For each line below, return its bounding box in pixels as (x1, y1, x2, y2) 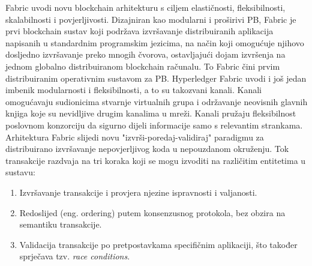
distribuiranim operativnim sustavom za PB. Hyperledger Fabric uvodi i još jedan (5, 71, 307, 84)
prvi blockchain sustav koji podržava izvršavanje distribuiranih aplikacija (5, 25, 274, 37)
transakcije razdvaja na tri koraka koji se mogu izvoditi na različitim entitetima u (5, 154, 306, 166)
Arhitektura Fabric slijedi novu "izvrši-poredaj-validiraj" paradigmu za (5, 130, 264, 143)
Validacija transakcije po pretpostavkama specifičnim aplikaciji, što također (19, 238, 298, 250)
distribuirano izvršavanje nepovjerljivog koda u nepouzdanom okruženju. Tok (5, 142, 289, 155)
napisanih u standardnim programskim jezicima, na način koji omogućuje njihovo (5, 36, 304, 49)
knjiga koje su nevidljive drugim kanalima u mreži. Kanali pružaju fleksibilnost (5, 107, 296, 119)
